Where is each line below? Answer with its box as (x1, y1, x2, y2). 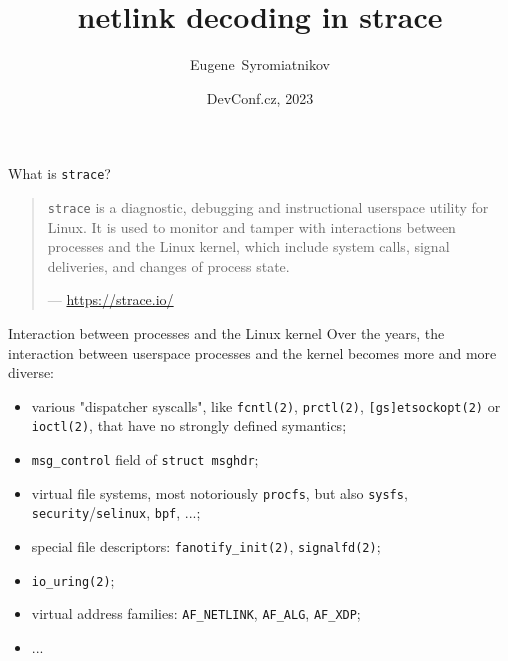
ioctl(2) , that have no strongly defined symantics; (31, 415, 347, 436)
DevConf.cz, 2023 (206, 87, 314, 108)
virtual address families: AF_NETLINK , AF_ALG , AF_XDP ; (31, 603, 361, 624)
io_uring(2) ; (31, 569, 115, 590)
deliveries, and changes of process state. (47, 255, 290, 276)
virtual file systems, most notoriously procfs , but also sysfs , (31, 482, 408, 503)
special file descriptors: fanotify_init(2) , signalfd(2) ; (31, 536, 381, 557)
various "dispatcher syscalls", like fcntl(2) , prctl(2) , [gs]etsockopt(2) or (31, 395, 501, 416)
